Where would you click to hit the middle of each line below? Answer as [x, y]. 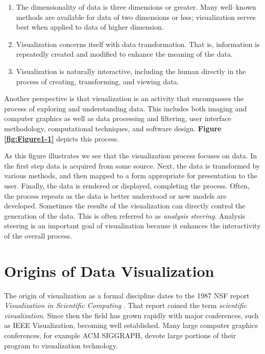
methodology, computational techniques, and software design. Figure [113, 128]
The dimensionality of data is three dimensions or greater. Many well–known [136, 7]
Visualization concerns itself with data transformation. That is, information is [138, 44]
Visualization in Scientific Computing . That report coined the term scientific [126, 305]
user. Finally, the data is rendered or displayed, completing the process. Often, [127, 185]
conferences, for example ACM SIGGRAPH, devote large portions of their [120, 335]
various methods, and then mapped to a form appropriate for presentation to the [131, 175]
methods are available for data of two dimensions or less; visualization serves [136, 17]
